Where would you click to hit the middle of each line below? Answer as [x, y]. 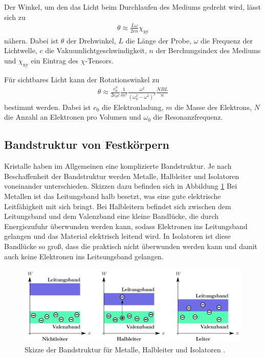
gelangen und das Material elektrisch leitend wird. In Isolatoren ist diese [117, 236]
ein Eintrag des [55, 60]
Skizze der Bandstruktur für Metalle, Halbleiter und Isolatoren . [125, 349]
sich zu [15, 17]
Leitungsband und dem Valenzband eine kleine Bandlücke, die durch [111, 216]
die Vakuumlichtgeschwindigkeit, [96, 50]
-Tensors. [99, 60]
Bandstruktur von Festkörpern [87, 144]
